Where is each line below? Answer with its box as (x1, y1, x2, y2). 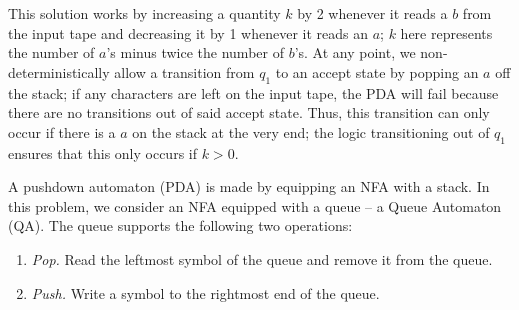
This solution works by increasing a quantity (8, 3, 281, 23)
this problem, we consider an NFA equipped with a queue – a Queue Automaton (8, 195, 502, 216)
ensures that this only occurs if (8, 142, 197, 163)
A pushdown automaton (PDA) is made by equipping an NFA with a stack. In (8, 176, 490, 197)
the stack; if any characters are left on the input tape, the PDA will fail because (8, 82, 499, 103)
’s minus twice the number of (106, 42, 284, 63)
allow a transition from (114, 61, 255, 82)
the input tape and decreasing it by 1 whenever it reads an (8, 22, 368, 43)
